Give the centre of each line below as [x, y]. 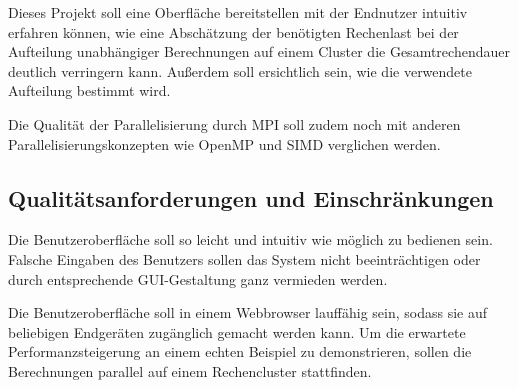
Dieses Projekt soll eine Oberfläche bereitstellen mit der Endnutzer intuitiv [238, 12]
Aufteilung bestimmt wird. [89, 90]
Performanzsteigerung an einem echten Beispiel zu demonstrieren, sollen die [240, 351]
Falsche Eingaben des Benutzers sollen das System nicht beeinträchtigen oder [244, 258]
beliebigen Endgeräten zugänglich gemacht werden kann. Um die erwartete [237, 331]
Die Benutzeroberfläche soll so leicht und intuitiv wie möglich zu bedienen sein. [250, 239]
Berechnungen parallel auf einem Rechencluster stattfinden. [190, 370]
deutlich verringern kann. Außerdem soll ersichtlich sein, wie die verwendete [240, 70]
